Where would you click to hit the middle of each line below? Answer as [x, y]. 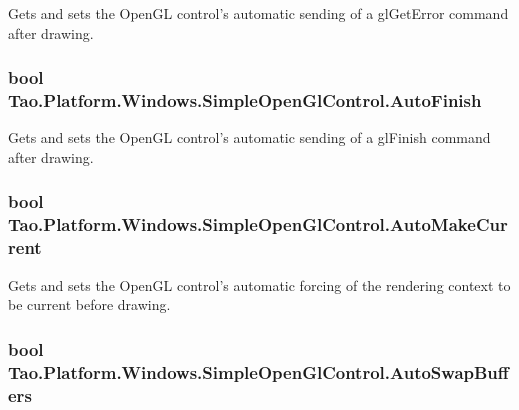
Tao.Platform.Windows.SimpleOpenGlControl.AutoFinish [245, 100]
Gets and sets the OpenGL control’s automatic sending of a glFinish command [249, 137]
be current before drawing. [89, 304]
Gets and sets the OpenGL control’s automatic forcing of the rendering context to [259, 284]
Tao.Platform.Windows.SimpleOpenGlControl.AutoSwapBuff [258, 371]
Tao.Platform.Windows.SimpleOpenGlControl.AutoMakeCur [258, 224]
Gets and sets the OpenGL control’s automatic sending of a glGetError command [258, 13]
